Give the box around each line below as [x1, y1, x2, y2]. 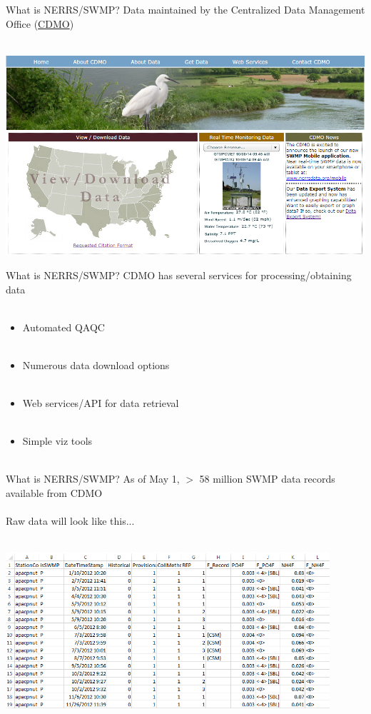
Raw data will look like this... [6, 513, 135, 528]
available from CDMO [6, 486, 103, 501]
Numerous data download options [22, 357, 170, 372]
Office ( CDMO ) [6, 16, 74, 31]
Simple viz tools [22, 433, 93, 448]
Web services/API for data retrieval [22, 396, 179, 411]
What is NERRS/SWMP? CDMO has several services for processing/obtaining [6, 267, 352, 282]
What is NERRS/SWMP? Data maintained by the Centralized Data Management [6, 2, 365, 16]
